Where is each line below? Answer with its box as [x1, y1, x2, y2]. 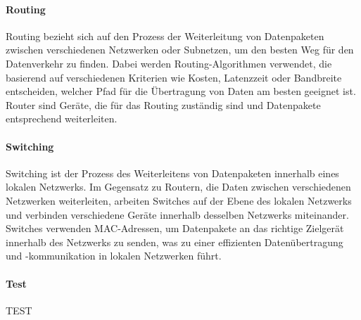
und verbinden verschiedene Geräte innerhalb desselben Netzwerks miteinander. [6, 207, 349, 222]
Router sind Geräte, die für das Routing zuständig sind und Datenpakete [6, 97, 321, 112]
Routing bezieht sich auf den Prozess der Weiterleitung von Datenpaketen [6, 28, 324, 43]
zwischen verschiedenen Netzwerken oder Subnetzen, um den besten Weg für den [6, 42, 354, 57]
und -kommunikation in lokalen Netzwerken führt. [6, 248, 222, 263]
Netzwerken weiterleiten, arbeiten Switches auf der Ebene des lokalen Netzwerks [6, 193, 352, 207]
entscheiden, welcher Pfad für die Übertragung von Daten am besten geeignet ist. [6, 84, 356, 98]
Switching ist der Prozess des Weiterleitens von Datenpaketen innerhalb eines [6, 165, 339, 180]
